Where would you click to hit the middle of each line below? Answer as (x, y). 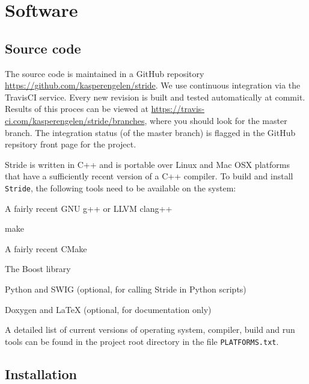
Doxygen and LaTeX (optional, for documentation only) (108, 309)
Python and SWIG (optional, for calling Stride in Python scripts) (126, 289)
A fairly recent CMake (46, 248)
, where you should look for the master (216, 120)
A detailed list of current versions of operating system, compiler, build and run (150, 330)
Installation (41, 373)
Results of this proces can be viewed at (77, 109)
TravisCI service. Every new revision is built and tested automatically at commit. (155, 97)
